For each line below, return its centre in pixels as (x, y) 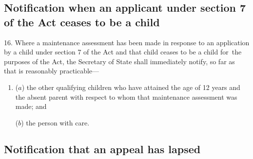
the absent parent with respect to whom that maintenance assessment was (126, 97)
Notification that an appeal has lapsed (102, 149)
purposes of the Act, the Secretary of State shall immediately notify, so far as (119, 61)
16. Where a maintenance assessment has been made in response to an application (127, 42)
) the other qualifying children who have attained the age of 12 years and (131, 87)
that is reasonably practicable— (52, 71)
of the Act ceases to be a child (82, 22)
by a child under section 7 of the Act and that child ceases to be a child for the (123, 52)
